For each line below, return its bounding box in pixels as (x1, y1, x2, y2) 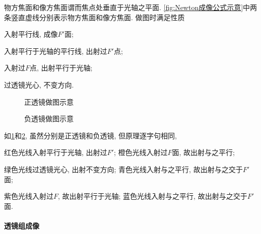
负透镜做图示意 (24, 113, 74, 124)
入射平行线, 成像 (4, 29, 58, 39)
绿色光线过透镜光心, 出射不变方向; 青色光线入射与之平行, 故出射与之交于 (4, 164, 243, 174)
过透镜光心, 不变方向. (4, 79, 74, 90)
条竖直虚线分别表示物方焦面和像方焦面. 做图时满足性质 (4, 12, 185, 22)
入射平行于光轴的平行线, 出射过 (4, 45, 107, 56)
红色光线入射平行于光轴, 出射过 (4, 147, 107, 158)
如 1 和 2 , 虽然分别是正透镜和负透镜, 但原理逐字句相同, (4, 130, 177, 140)
